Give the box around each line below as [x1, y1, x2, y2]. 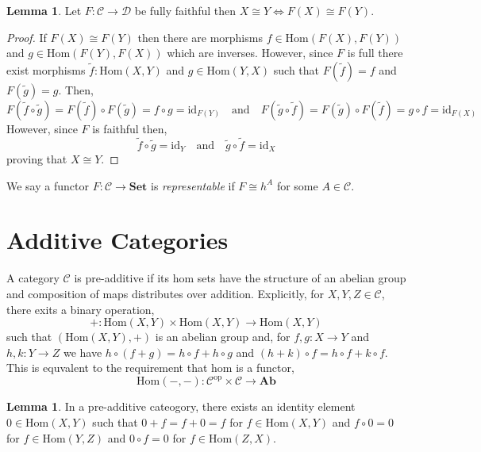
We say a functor [6, 177, 89, 193]
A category [6, 270, 60, 286]
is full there [347, 44, 403, 61]
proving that [6, 151, 67, 167]
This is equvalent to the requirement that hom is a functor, [6, 359, 294, 376]
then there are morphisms [137, 29, 263, 45]
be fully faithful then [134, 2, 237, 18]
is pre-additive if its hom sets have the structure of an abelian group [74, 270, 406, 286]
